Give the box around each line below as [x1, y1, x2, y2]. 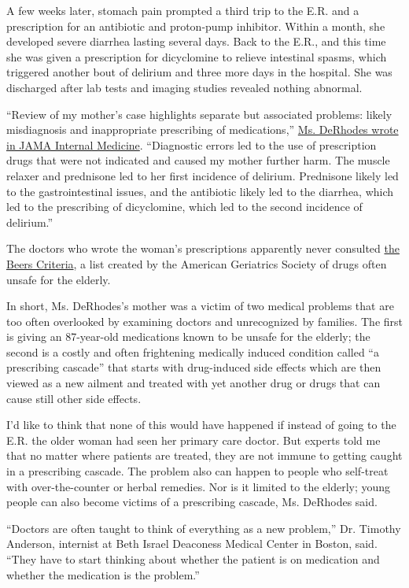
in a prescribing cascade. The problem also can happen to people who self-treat [6, 463, 389, 479]
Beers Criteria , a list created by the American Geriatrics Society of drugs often [6, 255, 387, 272]
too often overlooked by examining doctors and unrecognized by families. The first [6, 312, 403, 329]
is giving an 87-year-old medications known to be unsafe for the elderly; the [6, 328, 370, 345]
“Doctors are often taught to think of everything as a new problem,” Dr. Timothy [6, 520, 401, 536]
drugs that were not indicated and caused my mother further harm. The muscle [6, 152, 390, 168]
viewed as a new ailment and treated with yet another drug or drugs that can [6, 375, 381, 391]
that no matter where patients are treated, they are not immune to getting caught [6, 447, 403, 464]
